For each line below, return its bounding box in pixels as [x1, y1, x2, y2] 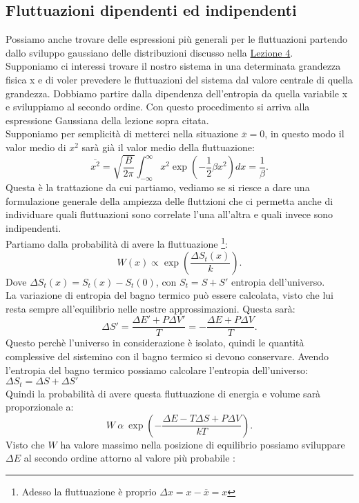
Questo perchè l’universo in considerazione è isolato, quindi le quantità [6, 335, 304, 350]
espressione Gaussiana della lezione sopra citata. [6, 112, 209, 127]
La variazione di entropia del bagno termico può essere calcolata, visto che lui [6, 288, 333, 302]
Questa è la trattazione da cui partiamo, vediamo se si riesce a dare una [6, 179, 310, 194]
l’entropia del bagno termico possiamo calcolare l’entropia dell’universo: [6, 362, 308, 377]
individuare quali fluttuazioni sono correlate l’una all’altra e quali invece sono [6, 207, 333, 221]
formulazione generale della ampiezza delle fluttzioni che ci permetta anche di [6, 193, 333, 208]
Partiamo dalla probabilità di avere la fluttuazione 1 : [6, 235, 228, 250]
